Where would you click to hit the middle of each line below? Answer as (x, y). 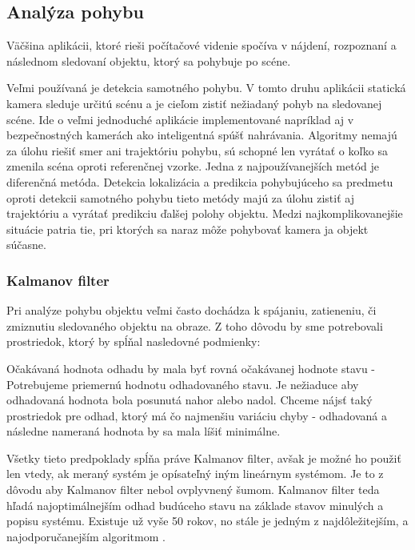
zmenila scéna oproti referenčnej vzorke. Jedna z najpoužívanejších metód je (193, 166)
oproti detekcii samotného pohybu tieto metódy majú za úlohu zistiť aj (180, 197)
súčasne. (26, 245)
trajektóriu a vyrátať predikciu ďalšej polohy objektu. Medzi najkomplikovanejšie (205, 213)
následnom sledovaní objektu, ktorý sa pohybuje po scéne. (149, 60)
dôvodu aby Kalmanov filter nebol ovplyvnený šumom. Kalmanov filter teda (193, 490)
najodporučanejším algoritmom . (86, 536)
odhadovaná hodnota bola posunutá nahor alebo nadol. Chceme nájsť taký (190, 400)
